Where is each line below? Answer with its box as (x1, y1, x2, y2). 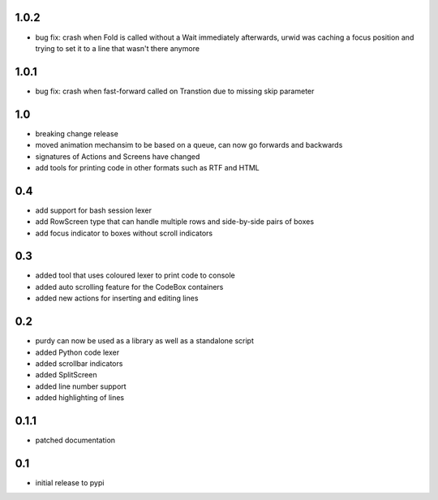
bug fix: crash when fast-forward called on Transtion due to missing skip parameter (35, 86, 315, 96)
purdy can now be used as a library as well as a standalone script (35, 336, 255, 346)
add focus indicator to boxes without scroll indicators (35, 228, 213, 238)
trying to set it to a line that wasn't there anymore (35, 43, 200, 53)
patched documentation (35, 435, 116, 446)
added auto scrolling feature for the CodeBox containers (35, 282, 224, 291)
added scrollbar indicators (35, 358, 123, 369)
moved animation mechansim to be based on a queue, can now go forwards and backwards (35, 140, 343, 150)
